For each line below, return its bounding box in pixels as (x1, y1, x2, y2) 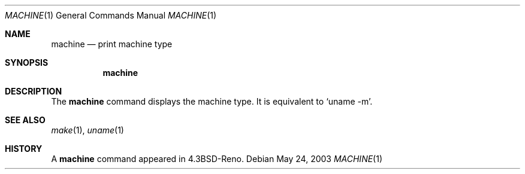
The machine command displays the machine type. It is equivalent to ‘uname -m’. (51, 96, 373, 106)
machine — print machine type (51, 39, 173, 49)
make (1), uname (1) (51, 125, 124, 135)
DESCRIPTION (5, 86, 62, 96)
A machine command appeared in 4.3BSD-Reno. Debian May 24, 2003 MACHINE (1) (51, 154, 383, 164)
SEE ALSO (5, 115, 46, 125)
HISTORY (5, 144, 43, 154)
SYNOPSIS (5, 57, 49, 68)
